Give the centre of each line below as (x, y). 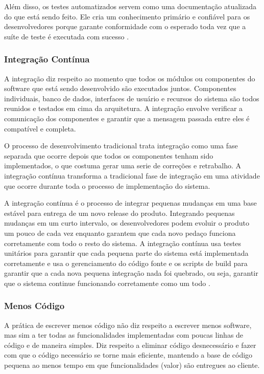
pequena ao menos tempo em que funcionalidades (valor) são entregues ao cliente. (132, 365)
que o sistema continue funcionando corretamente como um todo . (107, 283)
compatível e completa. (40, 128)
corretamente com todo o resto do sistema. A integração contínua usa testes (123, 243)
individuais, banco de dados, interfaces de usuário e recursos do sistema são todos (132, 98)
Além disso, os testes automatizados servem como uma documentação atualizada (130, 6)
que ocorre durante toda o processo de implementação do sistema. (107, 185)
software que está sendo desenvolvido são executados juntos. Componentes (120, 88)
